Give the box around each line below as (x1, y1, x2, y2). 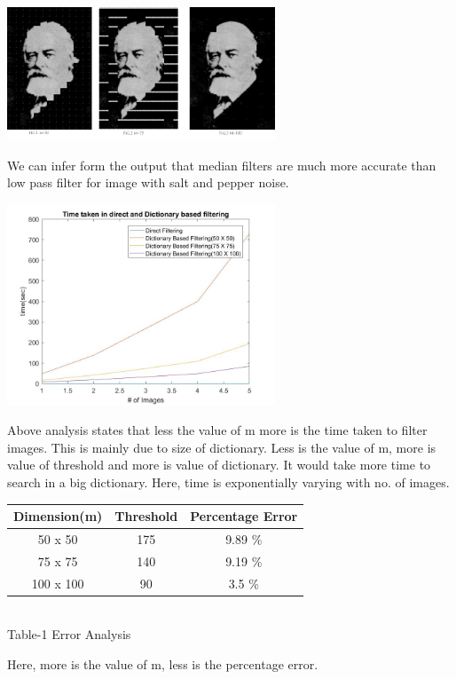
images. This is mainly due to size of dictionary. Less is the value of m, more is (7, 438, 436, 456)
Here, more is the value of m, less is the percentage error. (7, 654, 318, 673)
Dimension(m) (13, 507, 103, 525)
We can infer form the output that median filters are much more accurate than (7, 155, 436, 174)
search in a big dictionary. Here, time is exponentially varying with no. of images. (7, 473, 450, 492)
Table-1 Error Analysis (7, 625, 131, 643)
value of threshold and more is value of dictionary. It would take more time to (7, 455, 431, 474)
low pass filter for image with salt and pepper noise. (7, 173, 289, 192)
